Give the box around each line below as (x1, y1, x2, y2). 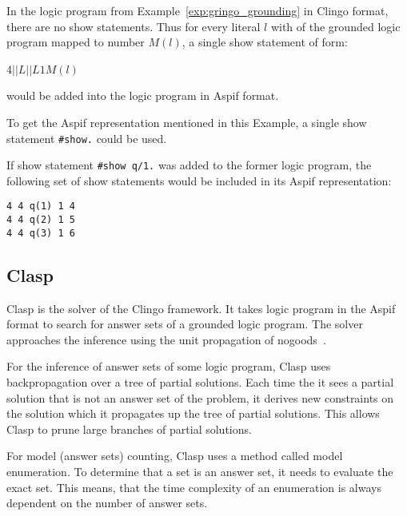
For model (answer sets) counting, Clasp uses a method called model (6, 447, 343, 464)
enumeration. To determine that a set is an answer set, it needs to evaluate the (6, 462, 393, 479)
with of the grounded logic (270, 18, 401, 34)
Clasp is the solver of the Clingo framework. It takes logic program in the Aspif (6, 300, 396, 316)
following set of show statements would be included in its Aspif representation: (6, 172, 392, 189)
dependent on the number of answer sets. (6, 494, 208, 511)
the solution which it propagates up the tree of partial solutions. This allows (6, 405, 380, 422)
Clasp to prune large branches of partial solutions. (6, 420, 252, 437)
